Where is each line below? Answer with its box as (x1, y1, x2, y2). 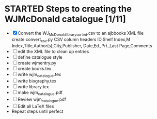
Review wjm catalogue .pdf (17, 96, 66, 103)
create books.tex (17, 66, 51, 71)
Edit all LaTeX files (17, 103, 54, 109)
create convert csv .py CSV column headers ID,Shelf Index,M (11, 36, 130, 43)
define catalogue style (17, 54, 63, 60)
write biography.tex (17, 78, 57, 84)
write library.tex (17, 84, 49, 90)
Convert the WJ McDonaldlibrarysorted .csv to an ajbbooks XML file (17, 30, 144, 37)
